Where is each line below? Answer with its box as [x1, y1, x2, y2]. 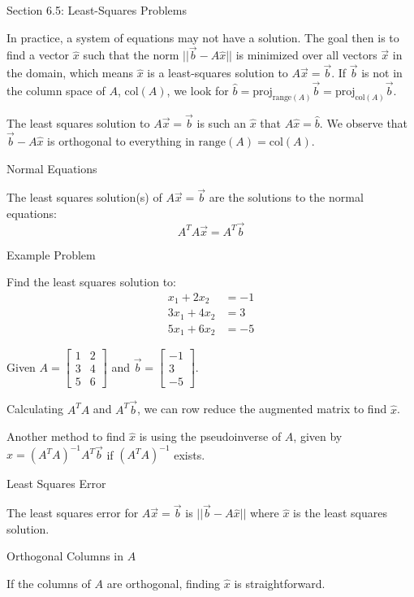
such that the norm [83, 46, 179, 63]
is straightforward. [234, 574, 326, 591]
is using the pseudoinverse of [139, 428, 282, 445]
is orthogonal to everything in [47, 132, 195, 149]
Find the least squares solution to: [6, 273, 176, 290]
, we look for [166, 82, 229, 99]
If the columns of [6, 574, 91, 591]
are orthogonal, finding [106, 574, 221, 591]
